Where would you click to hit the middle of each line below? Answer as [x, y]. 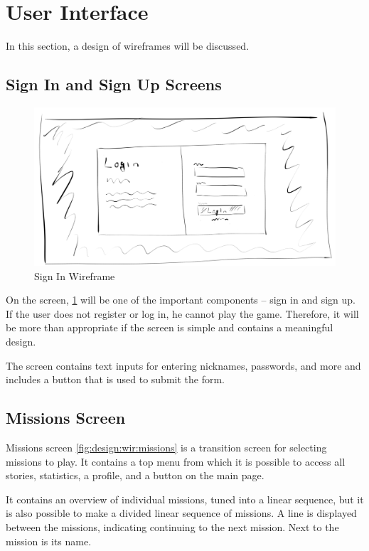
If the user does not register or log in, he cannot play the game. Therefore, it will [182, 313]
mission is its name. [49, 541]
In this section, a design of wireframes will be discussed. [128, 46]
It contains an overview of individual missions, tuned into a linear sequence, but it [185, 499]
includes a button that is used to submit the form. [115, 379]
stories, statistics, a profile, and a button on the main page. [135, 475]
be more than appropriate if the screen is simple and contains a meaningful [170, 327]
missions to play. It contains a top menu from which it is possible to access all [176, 461]
